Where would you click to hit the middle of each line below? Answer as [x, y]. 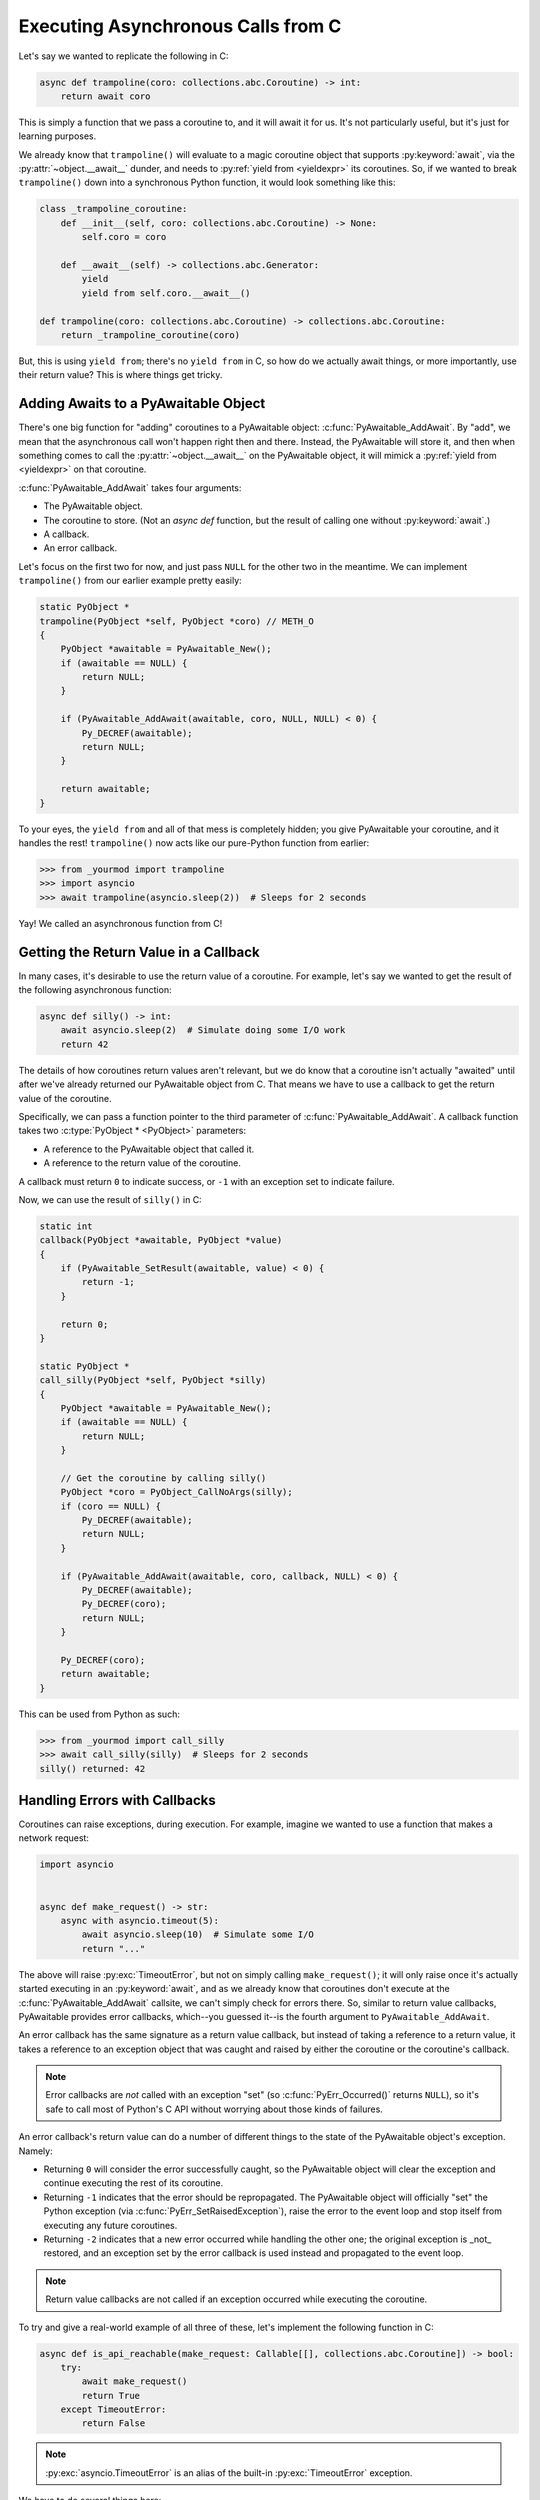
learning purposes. [57, 136]
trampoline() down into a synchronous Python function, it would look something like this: [207, 182]
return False [113, 2423]
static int [66, 1226]
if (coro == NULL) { [111, 1506]
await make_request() [134, 2381]
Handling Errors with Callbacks [117, 1800]
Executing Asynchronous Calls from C [180, 26]
